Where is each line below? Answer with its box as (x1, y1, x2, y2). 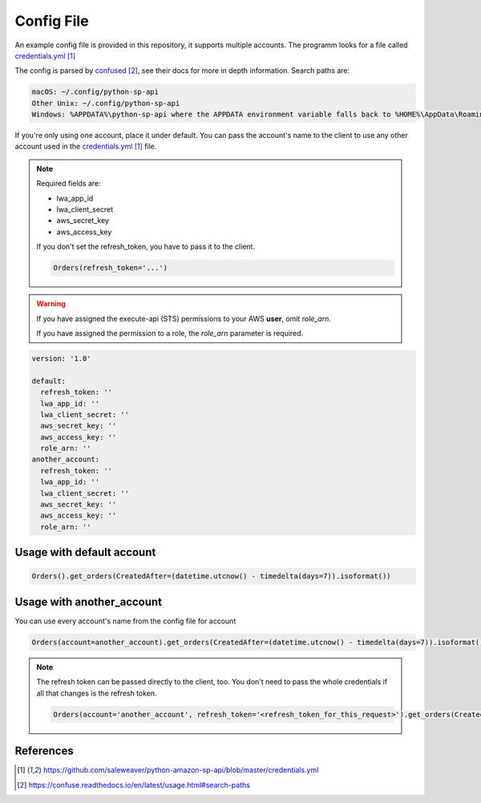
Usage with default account (14, 545, 156, 559)
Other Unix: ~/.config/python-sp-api (31, 99, 180, 107)
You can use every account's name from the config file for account (14, 616, 236, 626)
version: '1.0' (31, 354, 91, 363)
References (14, 744, 74, 758)
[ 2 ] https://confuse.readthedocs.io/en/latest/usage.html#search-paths (17, 780, 250, 789)
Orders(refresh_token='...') (53, 263, 168, 273)
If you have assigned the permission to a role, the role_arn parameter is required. (36, 328, 304, 338)
